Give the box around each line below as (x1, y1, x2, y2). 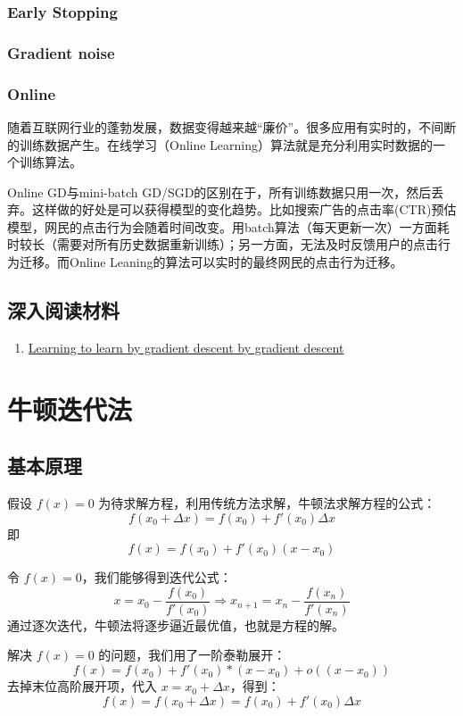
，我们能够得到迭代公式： (81, 568, 232, 587)
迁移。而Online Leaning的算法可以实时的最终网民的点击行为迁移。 (19, 253, 403, 271)
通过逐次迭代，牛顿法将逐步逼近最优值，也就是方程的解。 (7, 615, 344, 634)
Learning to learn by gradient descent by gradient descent (28, 337, 344, 356)
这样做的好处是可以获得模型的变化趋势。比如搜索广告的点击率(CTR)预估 (31, 200, 457, 219)
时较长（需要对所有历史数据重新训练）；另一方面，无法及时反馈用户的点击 (7, 235, 438, 254)
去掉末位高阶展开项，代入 (7, 677, 157, 695)
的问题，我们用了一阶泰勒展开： (98, 645, 286, 664)
